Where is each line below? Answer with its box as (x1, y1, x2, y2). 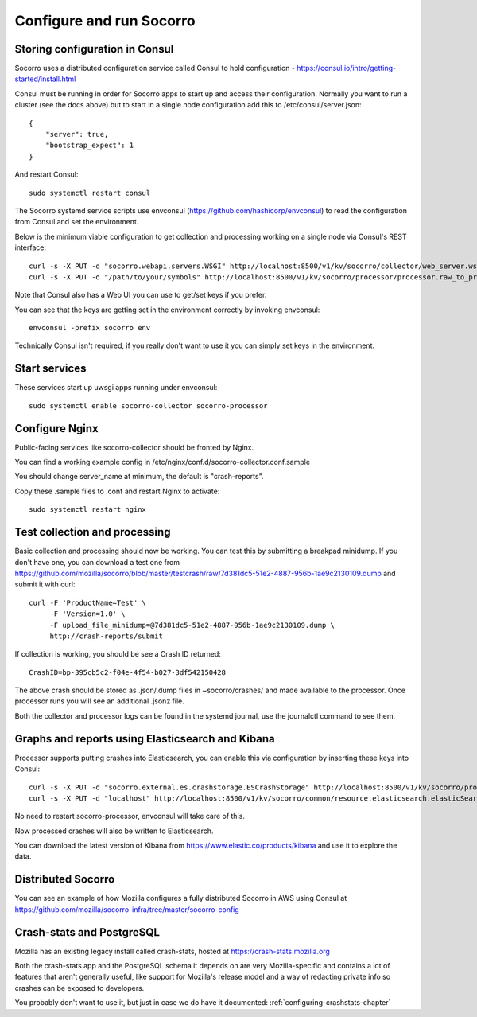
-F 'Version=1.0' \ (49, 610, 126, 618)
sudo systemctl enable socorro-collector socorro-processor (29, 401, 268, 410)
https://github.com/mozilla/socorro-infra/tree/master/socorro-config (14, 904, 240, 914)
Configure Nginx (14, 422, 99, 435)
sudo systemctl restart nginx (29, 505, 147, 514)
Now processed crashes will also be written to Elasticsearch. (14, 826, 214, 836)
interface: (14, 243, 47, 252)
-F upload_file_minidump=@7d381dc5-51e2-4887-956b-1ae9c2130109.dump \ (49, 621, 335, 629)
